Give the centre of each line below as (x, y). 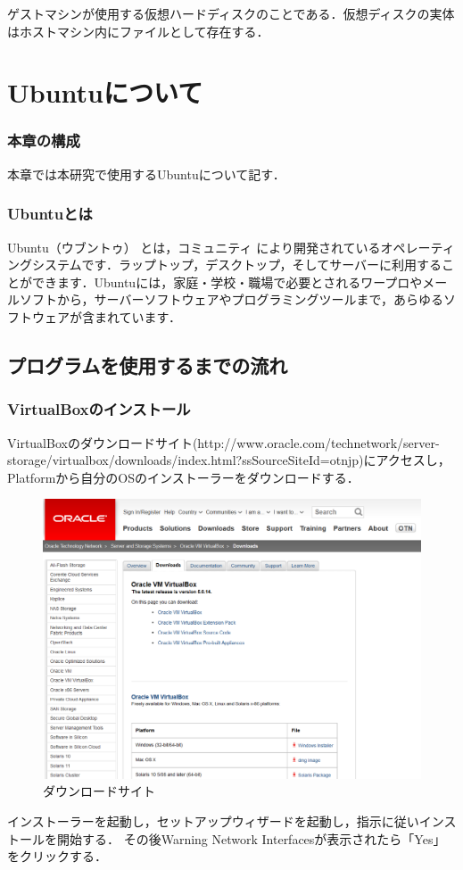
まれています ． (138, 316)
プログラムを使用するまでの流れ (148, 365)
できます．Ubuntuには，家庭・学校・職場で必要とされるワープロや (227, 282)
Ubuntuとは (50, 214)
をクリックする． (57, 856)
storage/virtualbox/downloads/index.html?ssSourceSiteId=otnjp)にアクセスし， (229, 460)
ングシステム (45, 265)
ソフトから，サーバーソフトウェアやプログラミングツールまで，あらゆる (231, 299)
